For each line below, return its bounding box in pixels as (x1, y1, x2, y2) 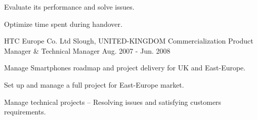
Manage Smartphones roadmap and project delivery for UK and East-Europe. (4, 62, 246, 73)
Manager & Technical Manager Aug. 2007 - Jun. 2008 (4, 45, 170, 56)
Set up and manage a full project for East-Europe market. (4, 79, 184, 90)
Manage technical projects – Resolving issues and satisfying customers (4, 96, 222, 107)
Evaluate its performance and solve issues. (4, 2, 135, 12)
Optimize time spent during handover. (4, 18, 122, 29)
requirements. (4, 106, 46, 117)
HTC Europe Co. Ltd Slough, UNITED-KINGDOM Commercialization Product (4, 35, 253, 46)
